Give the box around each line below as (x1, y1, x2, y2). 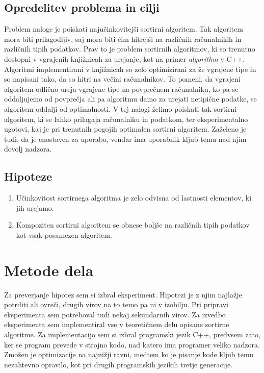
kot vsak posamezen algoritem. (16, 229, 112, 240)
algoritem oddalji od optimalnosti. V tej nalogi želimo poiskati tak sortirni (4, 103, 237, 114)
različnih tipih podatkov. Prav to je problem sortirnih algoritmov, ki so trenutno (4, 43, 255, 54)
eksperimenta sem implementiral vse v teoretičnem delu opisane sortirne (4, 319, 229, 330)
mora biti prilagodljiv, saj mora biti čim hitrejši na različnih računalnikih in (4, 33, 242, 44)
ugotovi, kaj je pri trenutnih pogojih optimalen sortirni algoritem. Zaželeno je (4, 123, 247, 134)
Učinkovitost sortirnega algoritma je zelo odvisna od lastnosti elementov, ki (16, 192, 252, 203)
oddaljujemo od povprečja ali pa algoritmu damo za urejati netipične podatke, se (4, 93, 257, 104)
